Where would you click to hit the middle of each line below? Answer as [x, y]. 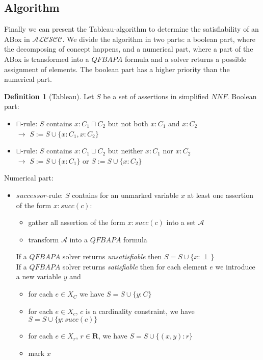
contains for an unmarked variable [125, 195]
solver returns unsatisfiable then [112, 256]
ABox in [17, 39]
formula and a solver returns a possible [186, 59]
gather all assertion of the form [77, 222]
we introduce [235, 266]
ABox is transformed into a [47, 59]
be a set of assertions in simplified [156, 96]
